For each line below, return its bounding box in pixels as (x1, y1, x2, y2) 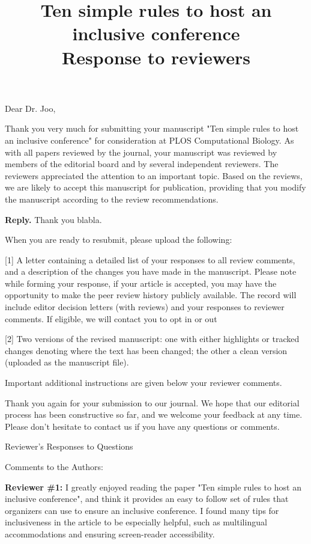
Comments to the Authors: (5, 460, 103, 472)
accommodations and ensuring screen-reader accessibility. (5, 527, 215, 540)
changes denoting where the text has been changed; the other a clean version (5, 344, 288, 356)
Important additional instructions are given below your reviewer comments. (5, 376, 282, 389)
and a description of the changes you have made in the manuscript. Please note (5, 265, 297, 278)
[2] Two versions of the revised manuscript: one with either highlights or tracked (5, 332, 300, 345)
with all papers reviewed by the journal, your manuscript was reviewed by (5, 145, 277, 158)
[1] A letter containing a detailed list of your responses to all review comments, (5, 253, 295, 266)
